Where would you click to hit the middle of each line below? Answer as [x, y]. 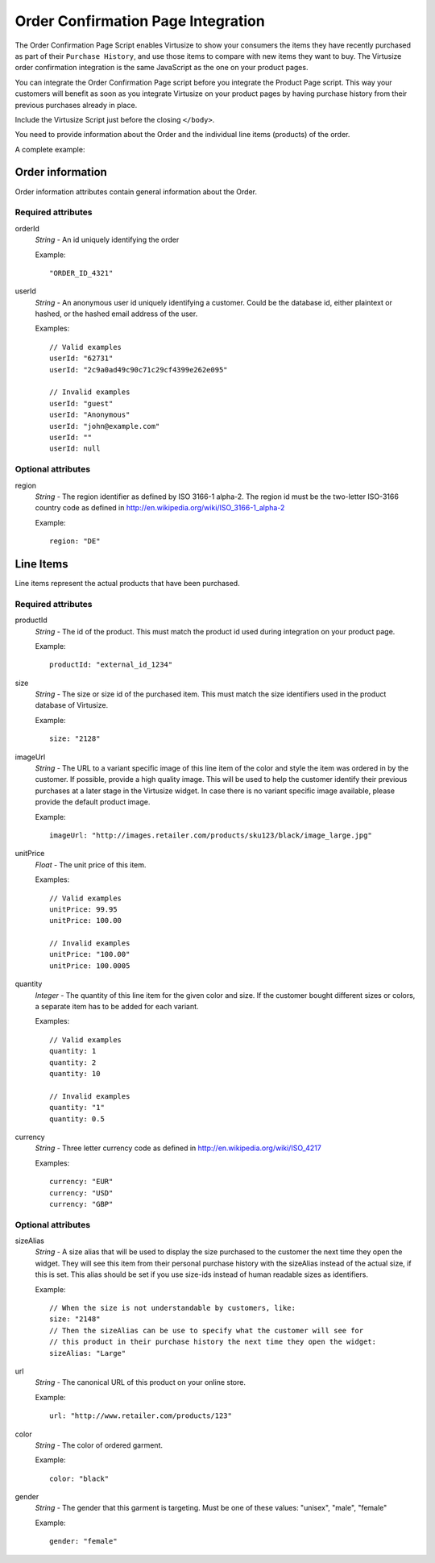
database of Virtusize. [72, 705]
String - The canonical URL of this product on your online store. [140, 1382]
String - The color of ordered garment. [99, 1445]
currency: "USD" [81, 1193]
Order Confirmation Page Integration [140, 21]
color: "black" [79, 1478]
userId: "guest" [81, 403]
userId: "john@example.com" [105, 426]
